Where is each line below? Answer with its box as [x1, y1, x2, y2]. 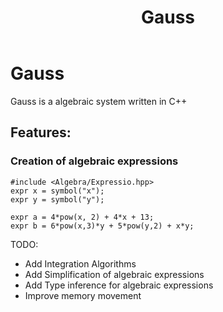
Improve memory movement [24, 289, 142, 301]
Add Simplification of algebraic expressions [24, 268, 205, 280]
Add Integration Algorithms [24, 257, 137, 270]
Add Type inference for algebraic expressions [24, 279, 214, 291]
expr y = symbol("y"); [10, 194, 105, 205]
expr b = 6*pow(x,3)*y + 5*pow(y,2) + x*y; [10, 221, 195, 231]
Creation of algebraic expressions [10, 154, 179, 168]
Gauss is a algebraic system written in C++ [10, 95, 188, 107]
